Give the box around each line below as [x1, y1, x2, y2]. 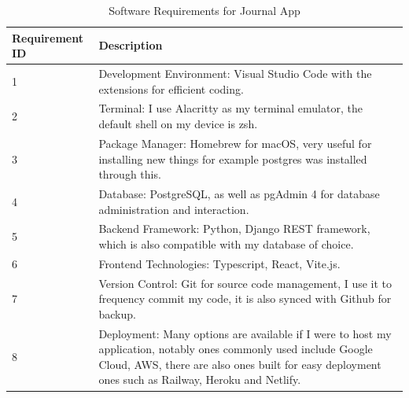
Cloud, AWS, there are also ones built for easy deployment [98, 356, 381, 372]
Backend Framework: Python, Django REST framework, [98, 220, 370, 237]
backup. [98, 305, 136, 322]
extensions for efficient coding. [98, 80, 244, 97]
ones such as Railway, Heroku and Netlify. [98, 371, 301, 388]
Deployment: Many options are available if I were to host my [98, 325, 392, 341]
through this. [98, 166, 161, 182]
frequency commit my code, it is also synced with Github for [98, 290, 392, 307]
